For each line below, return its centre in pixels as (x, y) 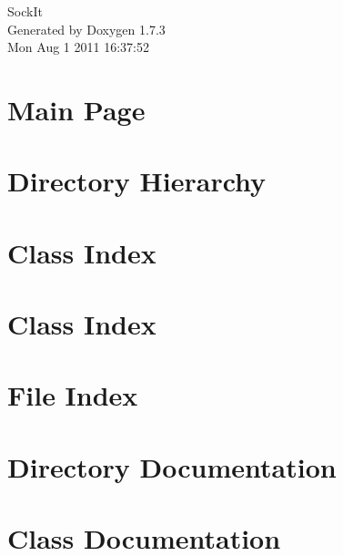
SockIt (25, 11)
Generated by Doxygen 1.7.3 (86, 29)
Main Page (76, 109)
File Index (73, 395)
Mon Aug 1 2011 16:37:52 (78, 47)
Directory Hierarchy (137, 181)
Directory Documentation (172, 466)
